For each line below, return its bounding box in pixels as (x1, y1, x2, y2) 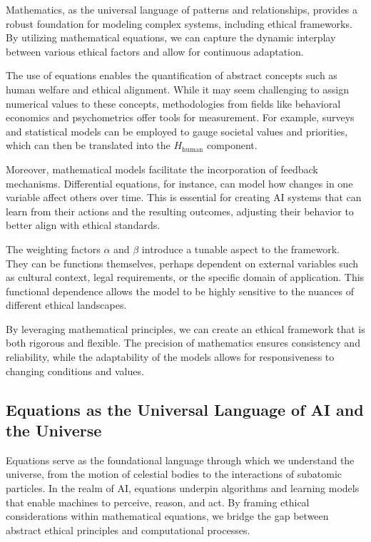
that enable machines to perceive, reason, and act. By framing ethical (6, 494, 310, 509)
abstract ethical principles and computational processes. (6, 522, 250, 537)
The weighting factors (6, 241, 101, 256)
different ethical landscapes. (6, 297, 127, 312)
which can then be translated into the (6, 138, 171, 153)
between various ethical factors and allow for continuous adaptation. (6, 44, 304, 58)
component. (206, 138, 258, 153)
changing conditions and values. (6, 363, 144, 378)
